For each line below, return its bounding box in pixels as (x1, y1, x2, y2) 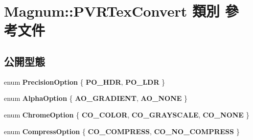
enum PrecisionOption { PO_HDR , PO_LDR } (4, 76, 165, 87)
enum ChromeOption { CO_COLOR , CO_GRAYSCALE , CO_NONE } (4, 109, 250, 119)
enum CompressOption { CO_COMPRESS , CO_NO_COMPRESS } (4, 126, 240, 136)
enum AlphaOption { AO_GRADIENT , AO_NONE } (4, 93, 188, 103)
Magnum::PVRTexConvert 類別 (4, 1, 220, 21)
